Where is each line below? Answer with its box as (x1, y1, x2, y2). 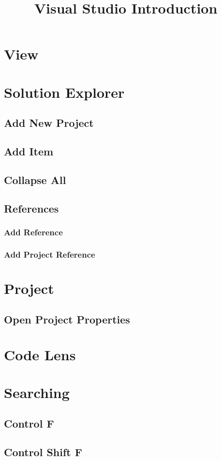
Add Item (4, 144, 54, 159)
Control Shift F (4, 444, 82, 459)
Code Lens (4, 345, 76, 365)
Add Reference (4, 226, 63, 238)
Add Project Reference (4, 248, 95, 260)
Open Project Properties (4, 311, 130, 326)
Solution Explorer (4, 82, 125, 102)
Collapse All (4, 172, 66, 187)
